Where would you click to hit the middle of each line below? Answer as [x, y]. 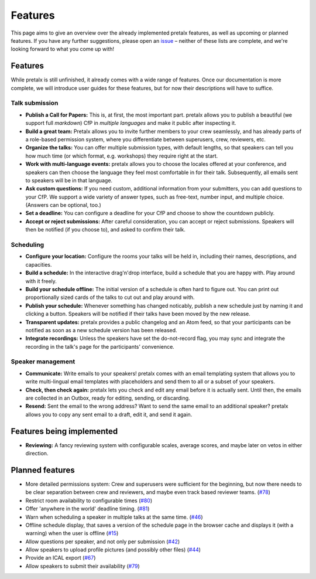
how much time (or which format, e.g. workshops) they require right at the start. [122, 156]
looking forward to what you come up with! [62, 49]
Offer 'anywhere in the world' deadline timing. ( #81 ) [87, 509]
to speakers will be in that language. [69, 180]
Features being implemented [64, 431]
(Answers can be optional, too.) [63, 205]
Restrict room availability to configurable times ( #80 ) [89, 500]
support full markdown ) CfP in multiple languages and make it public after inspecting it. [131, 123]
